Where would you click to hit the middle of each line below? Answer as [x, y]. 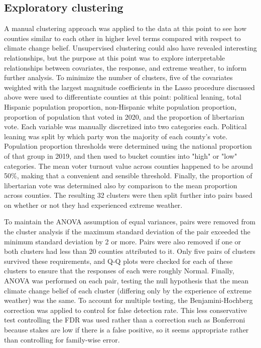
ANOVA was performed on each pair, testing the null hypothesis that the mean [126, 281]
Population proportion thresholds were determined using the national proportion [128, 146]
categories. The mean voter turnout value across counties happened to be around [128, 165]
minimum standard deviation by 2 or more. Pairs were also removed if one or [123, 241]
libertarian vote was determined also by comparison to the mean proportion [121, 185]
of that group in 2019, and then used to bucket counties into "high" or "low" [121, 155]
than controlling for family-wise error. [62, 339]
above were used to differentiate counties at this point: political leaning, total [123, 97]
